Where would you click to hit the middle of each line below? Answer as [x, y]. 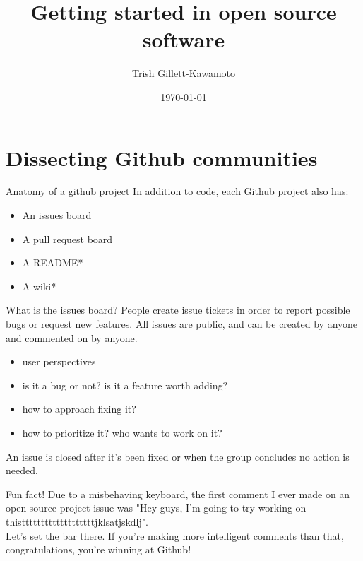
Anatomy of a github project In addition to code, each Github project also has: [177, 191]
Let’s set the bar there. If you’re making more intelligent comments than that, [175, 535]
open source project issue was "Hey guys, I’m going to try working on [156, 508]
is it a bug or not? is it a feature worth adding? [125, 385]
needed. [22, 470]
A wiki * [39, 286]
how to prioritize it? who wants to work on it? [122, 432]
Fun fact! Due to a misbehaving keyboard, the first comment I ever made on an [178, 494]
